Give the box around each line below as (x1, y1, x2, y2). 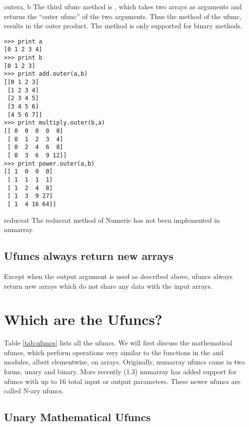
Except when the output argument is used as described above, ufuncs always (4, 271, 233, 281)
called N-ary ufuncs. (4, 385, 64, 396)
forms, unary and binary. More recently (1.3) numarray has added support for (4, 366, 237, 377)
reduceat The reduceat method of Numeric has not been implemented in (4, 214, 220, 225)
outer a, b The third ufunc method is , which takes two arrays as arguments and (4, 1, 242, 11)
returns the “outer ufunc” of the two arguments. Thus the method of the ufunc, (4, 11, 242, 21)
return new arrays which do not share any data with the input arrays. (4, 280, 212, 291)
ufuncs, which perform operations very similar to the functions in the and (4, 347, 224, 357)
